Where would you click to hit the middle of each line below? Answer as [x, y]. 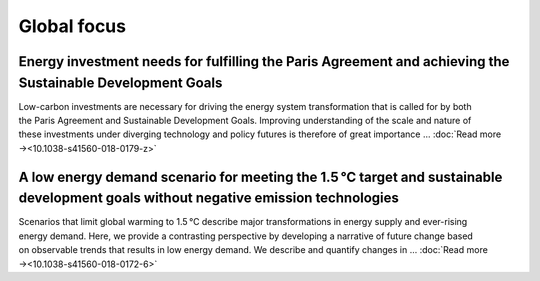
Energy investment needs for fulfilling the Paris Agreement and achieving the [264, 61]
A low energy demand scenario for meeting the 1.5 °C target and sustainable [260, 176]
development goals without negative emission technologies [209, 198]
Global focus [72, 26]
